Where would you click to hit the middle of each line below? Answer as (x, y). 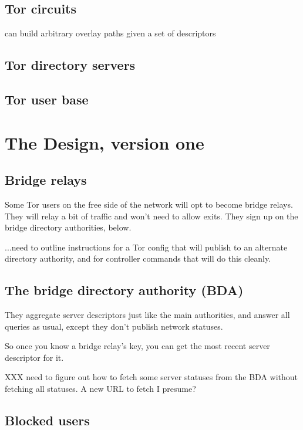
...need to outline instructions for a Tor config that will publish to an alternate (146, 247)
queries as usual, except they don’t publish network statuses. (114, 326)
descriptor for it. (34, 357)
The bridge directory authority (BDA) (124, 290)
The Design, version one (105, 142)
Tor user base (47, 99)
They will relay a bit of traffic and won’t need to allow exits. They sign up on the (151, 216)
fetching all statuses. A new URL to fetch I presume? (100, 389)
